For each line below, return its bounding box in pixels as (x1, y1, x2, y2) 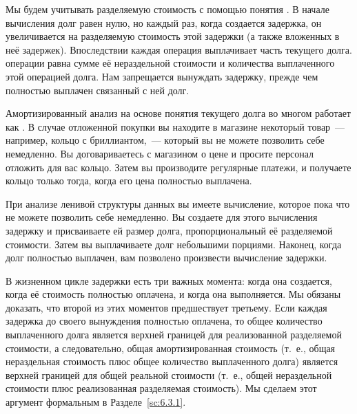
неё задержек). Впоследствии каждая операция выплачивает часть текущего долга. (6, 42, 352, 56)
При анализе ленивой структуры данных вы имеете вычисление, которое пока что (6, 196, 350, 210)
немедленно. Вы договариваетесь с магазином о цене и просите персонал (6, 146, 314, 160)
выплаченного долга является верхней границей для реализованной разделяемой (6, 327, 342, 342)
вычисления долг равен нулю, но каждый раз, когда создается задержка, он (6, 15, 322, 30)
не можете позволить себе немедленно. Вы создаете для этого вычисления (6, 210, 318, 224)
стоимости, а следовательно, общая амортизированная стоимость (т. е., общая (6, 340, 336, 355)
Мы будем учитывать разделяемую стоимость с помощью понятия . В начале (6, 2, 329, 16)
